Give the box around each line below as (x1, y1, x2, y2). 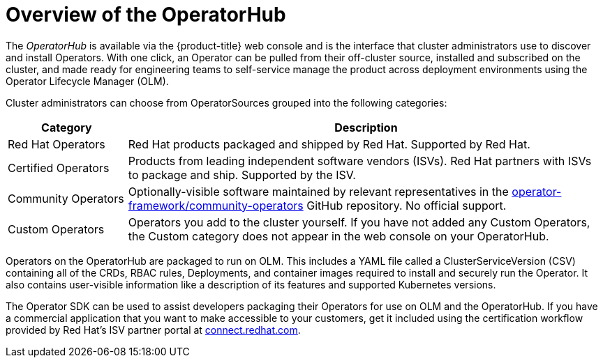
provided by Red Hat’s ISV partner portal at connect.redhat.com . (6, 323, 301, 336)
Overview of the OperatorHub (6, 3, 286, 26)
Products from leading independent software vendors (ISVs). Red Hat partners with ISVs (128, 153, 592, 168)
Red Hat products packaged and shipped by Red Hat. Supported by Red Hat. (128, 137, 530, 151)
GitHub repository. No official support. (306, 198, 507, 213)
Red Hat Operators (8, 137, 105, 151)
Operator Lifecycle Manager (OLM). (6, 75, 169, 87)
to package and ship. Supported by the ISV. (128, 167, 356, 182)
